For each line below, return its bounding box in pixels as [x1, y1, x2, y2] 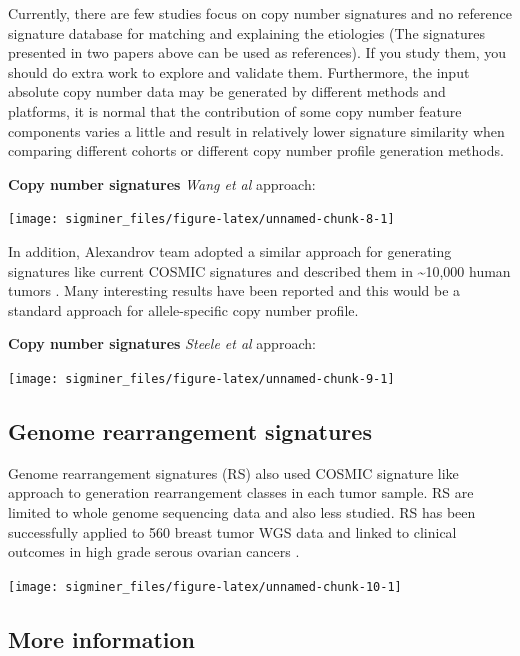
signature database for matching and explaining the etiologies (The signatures [8, 22, 485, 43]
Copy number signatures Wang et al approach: [8, 173, 316, 194]
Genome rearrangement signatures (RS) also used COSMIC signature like [8, 462, 459, 483]
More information [8, 623, 196, 654]
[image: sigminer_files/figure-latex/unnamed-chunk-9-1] [8, 371, 395, 386]
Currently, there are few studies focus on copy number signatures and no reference [8, 3, 512, 23]
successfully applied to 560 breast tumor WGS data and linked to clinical [8, 521, 457, 542]
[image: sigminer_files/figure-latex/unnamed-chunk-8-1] [8, 212, 395, 227]
